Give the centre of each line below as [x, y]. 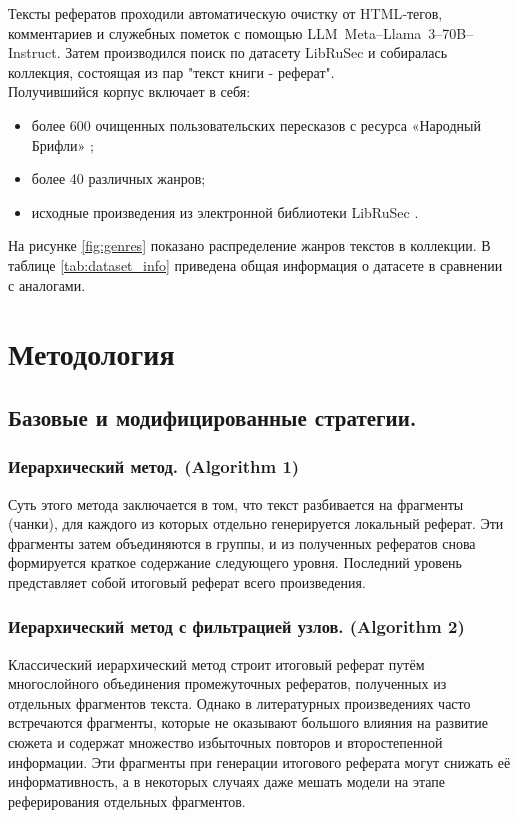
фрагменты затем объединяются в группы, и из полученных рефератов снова [242, 542]
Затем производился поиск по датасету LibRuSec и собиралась [256, 52]
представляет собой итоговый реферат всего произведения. [187, 581]
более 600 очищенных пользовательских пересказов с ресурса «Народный [256, 124]
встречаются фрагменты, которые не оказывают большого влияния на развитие [248, 722]
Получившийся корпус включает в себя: [129, 91]
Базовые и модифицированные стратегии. [212, 416]
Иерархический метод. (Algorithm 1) [154, 466]
